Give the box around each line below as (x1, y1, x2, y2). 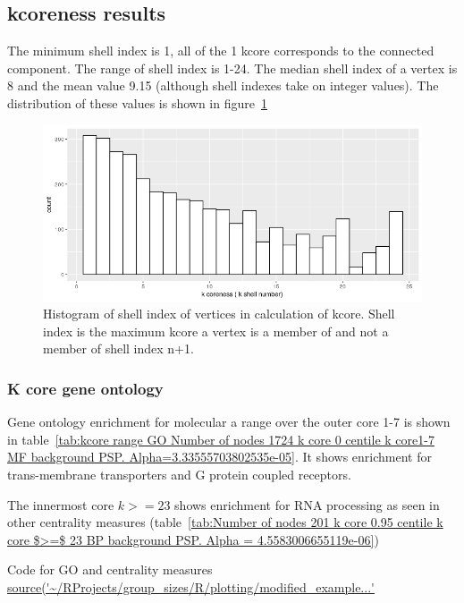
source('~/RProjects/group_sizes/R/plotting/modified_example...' (7, 577, 375, 596)
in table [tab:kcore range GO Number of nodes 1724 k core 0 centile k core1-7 (7, 429, 434, 448)
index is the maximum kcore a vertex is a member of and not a (43, 321, 389, 340)
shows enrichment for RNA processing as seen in (174, 495, 440, 514)
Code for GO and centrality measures (7, 560, 213, 579)
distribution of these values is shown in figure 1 (7, 93, 267, 112)
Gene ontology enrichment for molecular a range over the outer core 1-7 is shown (7, 412, 451, 431)
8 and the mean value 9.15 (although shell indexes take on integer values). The (7, 76, 439, 95)
